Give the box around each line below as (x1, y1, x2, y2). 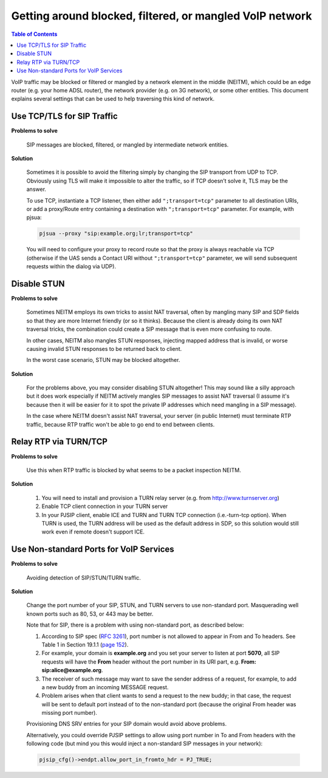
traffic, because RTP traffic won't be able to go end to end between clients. (26, 420, 215, 428)
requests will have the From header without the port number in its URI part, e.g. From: (41, 658, 256, 665)
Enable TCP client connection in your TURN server (41, 502, 168, 510)
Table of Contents (11, 30, 58, 38)
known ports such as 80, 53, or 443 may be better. (26, 610, 154, 617)
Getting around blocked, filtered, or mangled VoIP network (11, 9, 312, 23)
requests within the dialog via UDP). (26, 263, 117, 270)
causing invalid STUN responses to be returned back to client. (26, 345, 182, 352)
